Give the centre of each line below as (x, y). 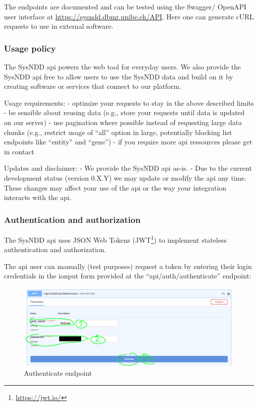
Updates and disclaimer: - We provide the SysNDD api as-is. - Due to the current (128, 168)
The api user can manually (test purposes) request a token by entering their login (128, 266)
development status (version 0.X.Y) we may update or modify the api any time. (125, 177)
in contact (19, 151)
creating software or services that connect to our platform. (93, 86)
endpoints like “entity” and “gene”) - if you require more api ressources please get (128, 142)
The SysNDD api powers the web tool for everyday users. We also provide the (123, 67)
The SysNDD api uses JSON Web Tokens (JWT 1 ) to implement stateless (115, 239)
